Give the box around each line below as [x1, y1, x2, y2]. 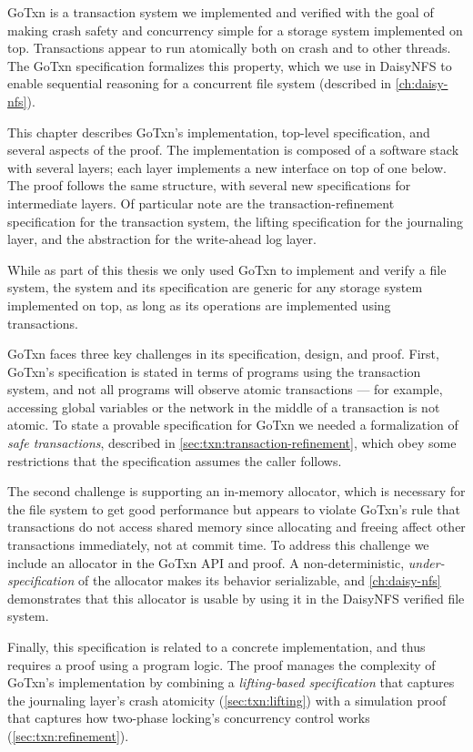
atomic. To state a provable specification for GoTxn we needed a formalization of [7, 415, 458, 434]
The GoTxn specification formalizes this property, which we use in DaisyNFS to [7, 56, 452, 75]
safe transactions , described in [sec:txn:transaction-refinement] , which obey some [7, 433, 457, 452]
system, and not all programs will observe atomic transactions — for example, [7, 380, 443, 399]
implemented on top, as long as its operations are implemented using [7, 295, 391, 314]
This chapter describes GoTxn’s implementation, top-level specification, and [7, 122, 430, 141]
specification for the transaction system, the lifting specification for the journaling [7, 211, 464, 230]
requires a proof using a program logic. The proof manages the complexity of [7, 655, 436, 674]
